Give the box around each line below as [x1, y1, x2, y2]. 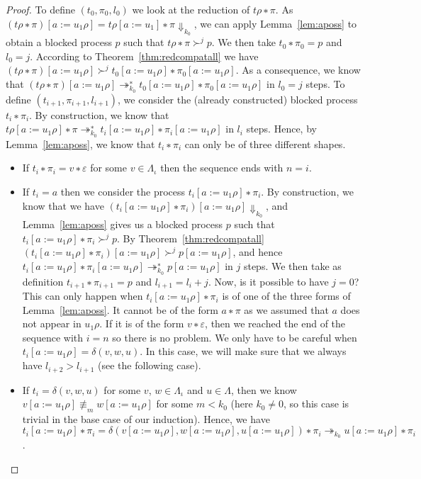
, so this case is [284, 396, 349, 411]
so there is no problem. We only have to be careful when [112, 329, 357, 344]
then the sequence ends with [160, 160, 284, 175]
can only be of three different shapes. [184, 136, 346, 151]
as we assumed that [244, 302, 329, 317]
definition [22, 274, 64, 288]
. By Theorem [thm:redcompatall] [116, 230, 264, 245]
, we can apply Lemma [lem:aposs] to [193, 16, 357, 30]
